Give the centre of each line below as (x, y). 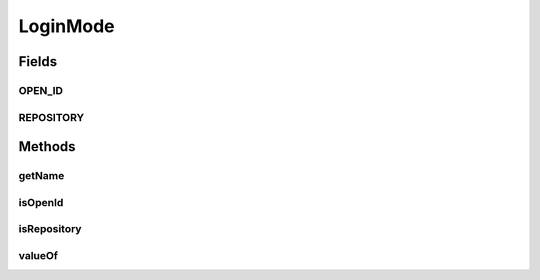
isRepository (50, 229)
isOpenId (41, 202)
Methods (47, 146)
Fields (38, 61)
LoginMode (66, 26)
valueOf (38, 255)
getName (41, 176)
